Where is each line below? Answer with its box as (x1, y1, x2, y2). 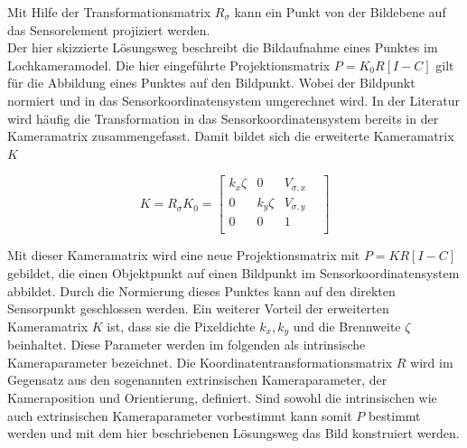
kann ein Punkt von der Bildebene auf (234, 3, 446, 21)
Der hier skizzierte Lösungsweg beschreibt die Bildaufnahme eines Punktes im (7, 38, 438, 57)
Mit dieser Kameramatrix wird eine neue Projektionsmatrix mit (7, 246, 360, 265)
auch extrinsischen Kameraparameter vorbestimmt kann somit (7, 406, 352, 425)
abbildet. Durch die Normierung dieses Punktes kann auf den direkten (7, 281, 396, 300)
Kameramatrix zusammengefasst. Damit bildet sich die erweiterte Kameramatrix (7, 126, 454, 145)
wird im (410, 352, 453, 371)
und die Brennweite (293, 316, 401, 335)
